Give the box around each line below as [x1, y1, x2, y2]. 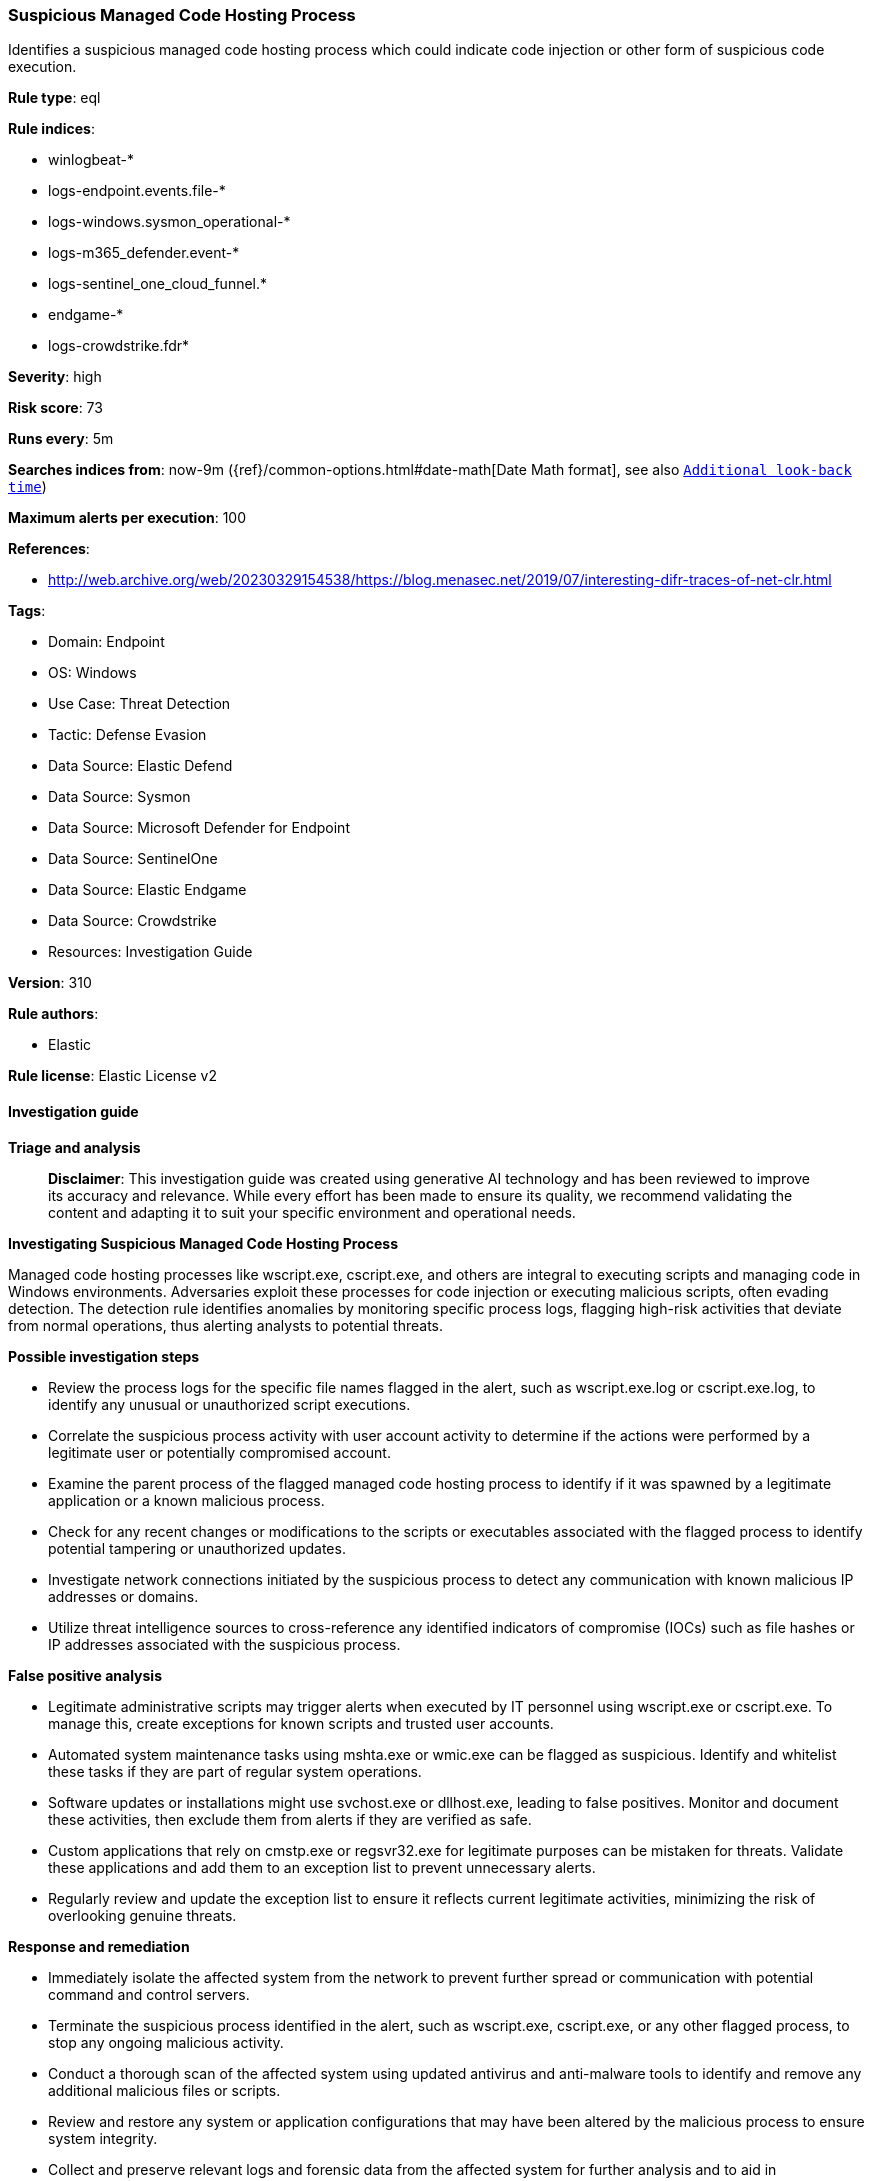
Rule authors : [8, 1005, 99, 1023]
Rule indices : [8, 120, 95, 138]
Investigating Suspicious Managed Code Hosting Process [8, 1234, 398, 1252]
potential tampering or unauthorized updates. [48, 1539, 346, 1557]
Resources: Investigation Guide [48, 943, 253, 961]
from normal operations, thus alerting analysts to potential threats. [8, 1316, 443, 1334]
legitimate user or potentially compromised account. [48, 1443, 391, 1461]
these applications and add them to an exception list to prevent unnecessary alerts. [48, 1858, 596, 1876]
